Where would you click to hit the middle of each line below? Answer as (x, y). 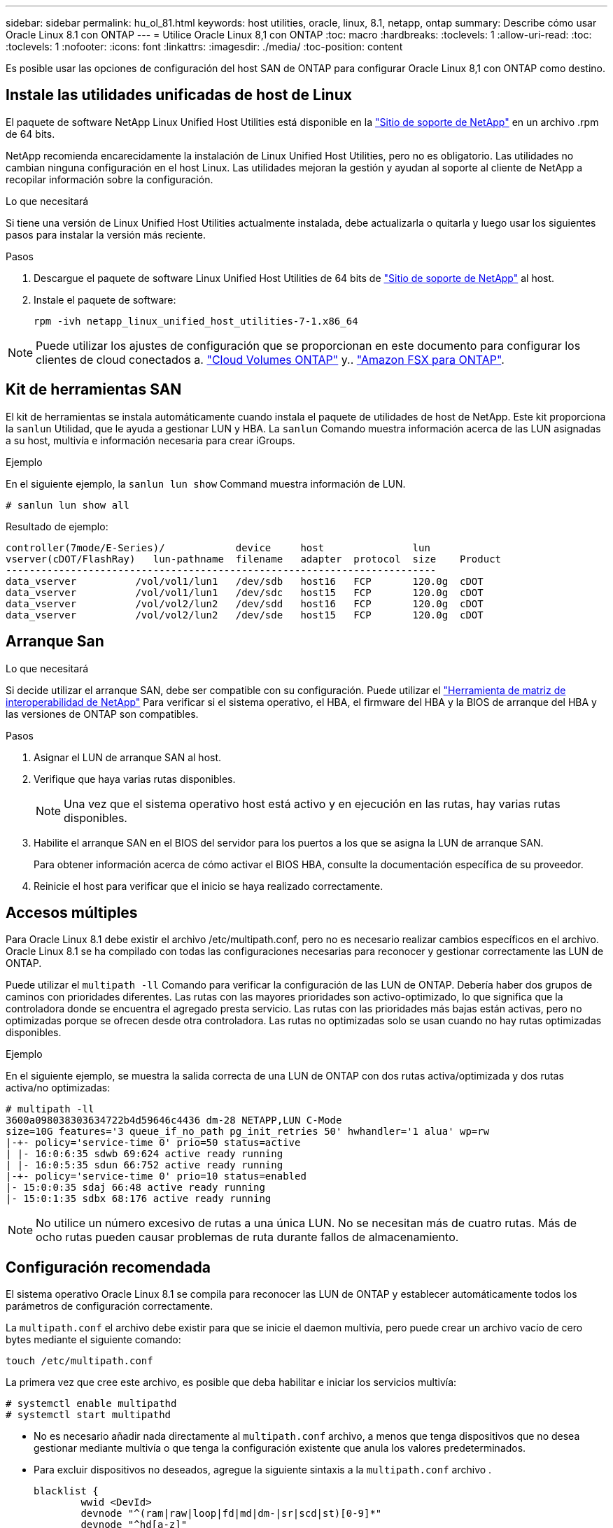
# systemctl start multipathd (89, 1415)
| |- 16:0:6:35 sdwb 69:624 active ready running (145, 1154)
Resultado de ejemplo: (57, 526)
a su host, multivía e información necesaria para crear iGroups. (150, 440)
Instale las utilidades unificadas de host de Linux (179, 95)
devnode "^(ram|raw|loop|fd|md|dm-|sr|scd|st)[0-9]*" (231, 1514)
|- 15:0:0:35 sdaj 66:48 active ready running (135, 1188)
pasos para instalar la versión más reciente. (106, 234)
